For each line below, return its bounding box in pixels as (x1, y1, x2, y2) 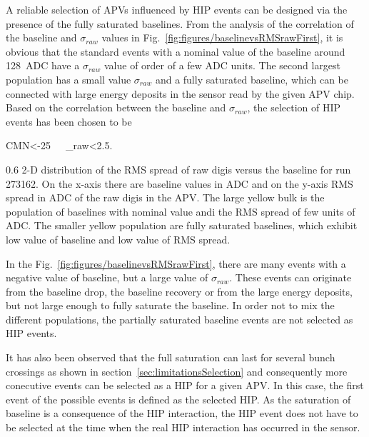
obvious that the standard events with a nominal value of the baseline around (6, 44, 345, 59)
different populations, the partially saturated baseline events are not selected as (6, 311, 353, 326)
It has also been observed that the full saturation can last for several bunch (6, 350, 335, 365)
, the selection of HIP (247, 100, 341, 115)
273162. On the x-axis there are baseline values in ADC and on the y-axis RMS (6, 176, 353, 191)
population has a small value (6, 71, 131, 86)
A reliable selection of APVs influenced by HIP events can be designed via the (6, 2, 348, 16)
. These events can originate (229, 270, 352, 285)
